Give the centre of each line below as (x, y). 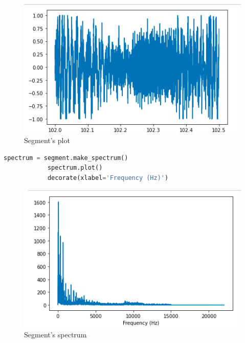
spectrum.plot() (75, 168)
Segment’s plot (47, 140)
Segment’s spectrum (55, 335)
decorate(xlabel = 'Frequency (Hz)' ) (108, 178)
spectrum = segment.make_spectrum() (66, 158)
